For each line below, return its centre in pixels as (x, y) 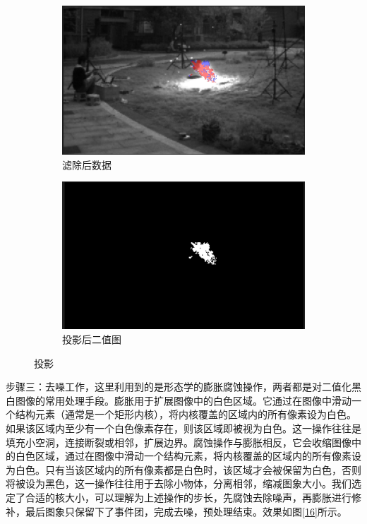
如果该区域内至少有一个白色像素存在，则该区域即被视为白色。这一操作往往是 (183, 428)
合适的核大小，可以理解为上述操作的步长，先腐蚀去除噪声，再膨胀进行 (188, 497)
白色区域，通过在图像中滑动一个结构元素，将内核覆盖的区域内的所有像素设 (188, 456)
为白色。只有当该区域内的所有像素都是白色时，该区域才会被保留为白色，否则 (183, 469)
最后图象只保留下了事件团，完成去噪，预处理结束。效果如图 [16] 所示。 (186, 511)
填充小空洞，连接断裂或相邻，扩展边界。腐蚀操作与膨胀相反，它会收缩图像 (179, 442)
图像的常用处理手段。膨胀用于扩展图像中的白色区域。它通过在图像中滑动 (183, 400)
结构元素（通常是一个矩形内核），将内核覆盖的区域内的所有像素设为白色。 (186, 414)
